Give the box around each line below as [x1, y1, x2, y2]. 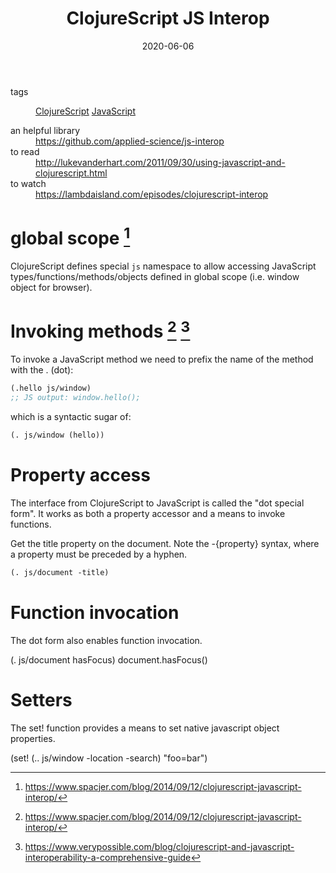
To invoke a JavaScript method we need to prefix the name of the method [10, 353, 314, 366]
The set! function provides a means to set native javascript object [10, 722, 280, 734]
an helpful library [10, 124, 81, 136]
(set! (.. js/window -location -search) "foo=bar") [10, 752, 208, 764]
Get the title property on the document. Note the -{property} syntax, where [10, 538, 320, 550]
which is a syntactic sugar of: [10, 411, 132, 423]
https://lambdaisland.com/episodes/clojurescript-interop [35, 188, 269, 200]
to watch [10, 177, 47, 189]
